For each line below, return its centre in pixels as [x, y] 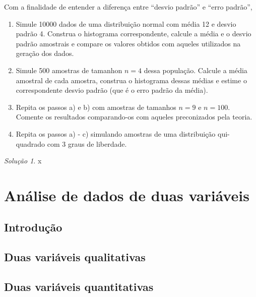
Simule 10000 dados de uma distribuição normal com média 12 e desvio [126, 23]
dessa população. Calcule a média [196, 70]
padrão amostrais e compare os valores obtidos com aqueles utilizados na [128, 43]
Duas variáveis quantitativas [79, 287]
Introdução [33, 227]
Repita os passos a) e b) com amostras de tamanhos [96, 107]
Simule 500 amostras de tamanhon [69, 70]
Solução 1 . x [23, 161]
